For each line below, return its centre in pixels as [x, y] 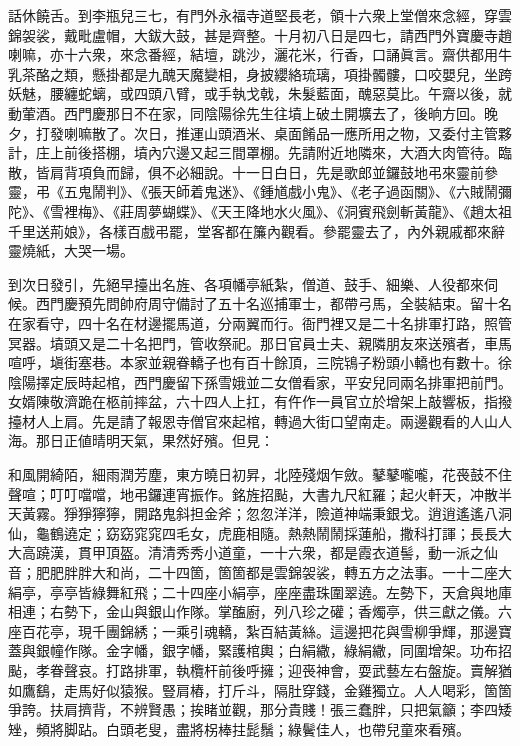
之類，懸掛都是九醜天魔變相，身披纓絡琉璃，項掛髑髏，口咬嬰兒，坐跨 [280, 73]
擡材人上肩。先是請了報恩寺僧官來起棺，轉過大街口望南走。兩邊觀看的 [239, 420]
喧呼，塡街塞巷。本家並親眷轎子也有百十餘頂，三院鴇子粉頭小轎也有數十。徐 [260, 362]
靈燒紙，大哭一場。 [71, 250]
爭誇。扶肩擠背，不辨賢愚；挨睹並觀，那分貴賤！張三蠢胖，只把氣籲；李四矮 [260, 709]
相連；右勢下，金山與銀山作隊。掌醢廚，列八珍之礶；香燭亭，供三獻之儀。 [253, 611]
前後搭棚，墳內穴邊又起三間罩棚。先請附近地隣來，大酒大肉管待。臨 [287, 152]
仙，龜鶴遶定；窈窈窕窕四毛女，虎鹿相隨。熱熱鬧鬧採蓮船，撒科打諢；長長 [253, 532]
